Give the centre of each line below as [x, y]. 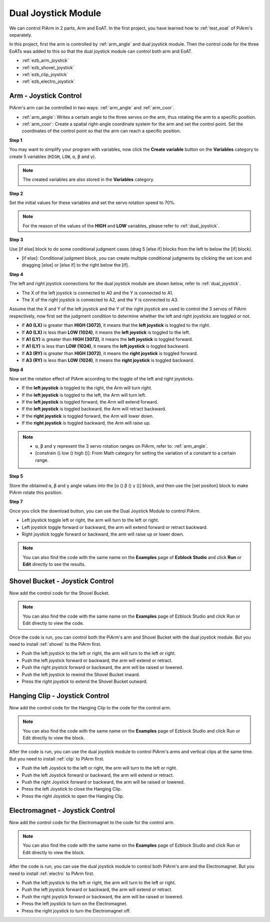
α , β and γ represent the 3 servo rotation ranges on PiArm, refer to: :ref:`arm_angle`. [121, 446]
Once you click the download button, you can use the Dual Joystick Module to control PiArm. [105, 511]
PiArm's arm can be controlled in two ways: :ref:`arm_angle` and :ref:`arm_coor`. [92, 108]
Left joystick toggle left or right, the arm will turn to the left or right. [90, 520]
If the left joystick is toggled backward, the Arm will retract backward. [94, 409]
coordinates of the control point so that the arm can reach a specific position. [101, 131]
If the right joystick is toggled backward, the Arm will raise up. [86, 423]
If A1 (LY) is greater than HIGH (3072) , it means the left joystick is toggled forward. [107, 339]
